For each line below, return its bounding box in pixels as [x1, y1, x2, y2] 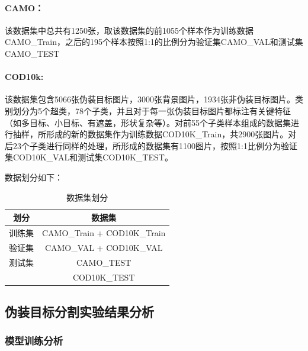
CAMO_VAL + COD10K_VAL [44, 241, 163, 253]
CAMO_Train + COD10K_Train [42, 226, 166, 239]
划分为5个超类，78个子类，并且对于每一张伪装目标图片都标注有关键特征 [12, 104, 291, 117]
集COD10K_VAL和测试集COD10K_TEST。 [5, 151, 173, 163]
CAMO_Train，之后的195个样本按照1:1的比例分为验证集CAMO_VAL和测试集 [5, 36, 303, 48]
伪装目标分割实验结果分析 [5, 302, 154, 320]
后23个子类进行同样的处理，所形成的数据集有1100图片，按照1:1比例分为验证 [5, 139, 297, 152]
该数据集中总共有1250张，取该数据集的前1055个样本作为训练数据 [5, 24, 254, 36]
